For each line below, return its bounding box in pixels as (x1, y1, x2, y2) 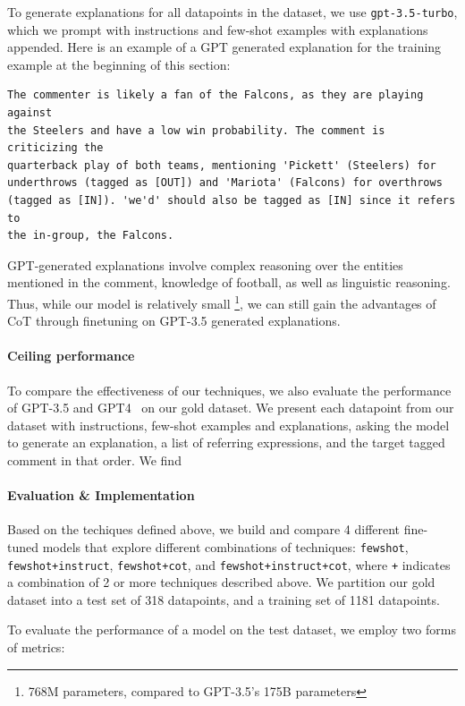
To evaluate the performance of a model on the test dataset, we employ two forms (7, 620, 456, 639)
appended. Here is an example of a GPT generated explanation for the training (7, 38, 442, 56)
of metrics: (7, 638, 65, 657)
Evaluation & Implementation (7, 486, 195, 505)
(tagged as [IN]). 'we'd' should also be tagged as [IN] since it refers (7, 194, 456, 207)
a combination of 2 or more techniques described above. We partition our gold (7, 573, 435, 591)
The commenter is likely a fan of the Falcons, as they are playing (7, 89, 424, 102)
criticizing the (7, 141, 104, 155)
